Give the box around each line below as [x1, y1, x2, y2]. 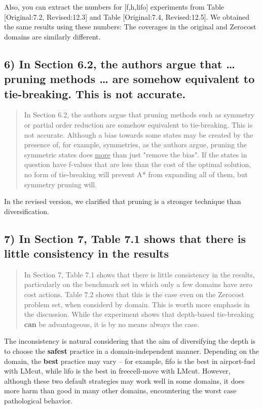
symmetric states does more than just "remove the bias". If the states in [24, 149, 247, 159]
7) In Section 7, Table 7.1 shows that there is [4, 230, 246, 246]
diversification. [4, 206, 49, 216]
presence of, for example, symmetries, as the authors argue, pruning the [24, 139, 247, 150]
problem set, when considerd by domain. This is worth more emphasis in [24, 299, 250, 309]
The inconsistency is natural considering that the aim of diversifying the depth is [4, 336, 256, 346]
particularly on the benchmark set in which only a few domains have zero [24, 279, 252, 290]
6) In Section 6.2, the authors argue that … [4, 56, 235, 71]
